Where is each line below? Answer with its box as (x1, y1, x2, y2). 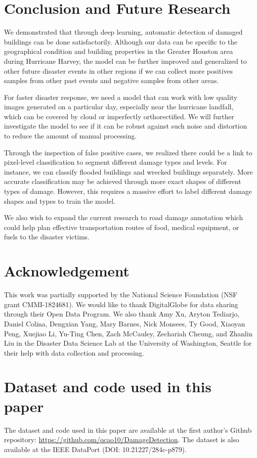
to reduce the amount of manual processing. (4, 131, 137, 141)
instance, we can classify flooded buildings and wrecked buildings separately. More (4, 166, 253, 177)
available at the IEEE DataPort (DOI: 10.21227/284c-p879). (4, 444, 187, 454)
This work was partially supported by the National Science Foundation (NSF (4, 289, 238, 300)
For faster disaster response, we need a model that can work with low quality (4, 92, 238, 102)
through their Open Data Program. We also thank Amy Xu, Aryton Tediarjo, (4, 309, 240, 319)
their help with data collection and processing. (4, 347, 144, 358)
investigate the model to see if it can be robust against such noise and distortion (4, 121, 247, 131)
